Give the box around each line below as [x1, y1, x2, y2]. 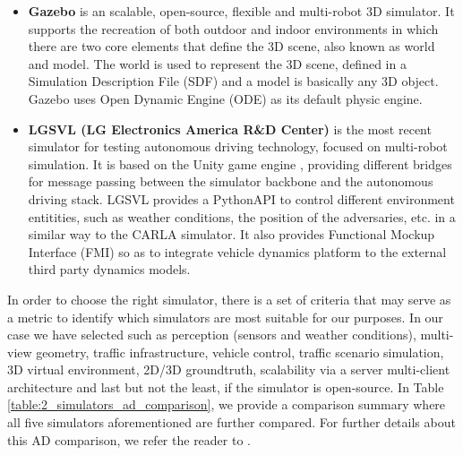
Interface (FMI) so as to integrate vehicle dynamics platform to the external [28, 242, 447, 261]
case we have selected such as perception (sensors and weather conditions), [7, 325, 416, 344]
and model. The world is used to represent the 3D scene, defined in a [28, 54, 407, 73]
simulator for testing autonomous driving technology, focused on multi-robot [28, 137, 448, 156]
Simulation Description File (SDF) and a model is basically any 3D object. [28, 72, 439, 90]
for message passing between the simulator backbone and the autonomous [28, 172, 433, 191]
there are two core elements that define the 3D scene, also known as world [28, 37, 435, 56]
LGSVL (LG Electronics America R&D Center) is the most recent [28, 119, 432, 138]
